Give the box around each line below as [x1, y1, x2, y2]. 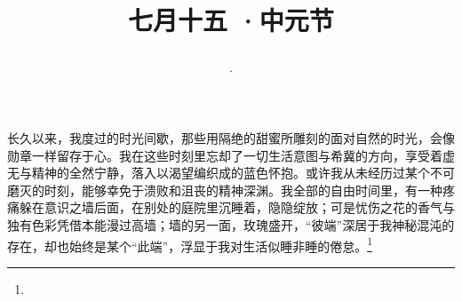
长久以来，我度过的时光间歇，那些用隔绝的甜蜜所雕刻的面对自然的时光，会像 [7, 128, 455, 147]
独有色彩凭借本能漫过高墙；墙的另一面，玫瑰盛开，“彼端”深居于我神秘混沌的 [7, 215, 455, 234]
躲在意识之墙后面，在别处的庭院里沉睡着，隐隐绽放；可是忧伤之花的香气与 [19, 198, 455, 217]
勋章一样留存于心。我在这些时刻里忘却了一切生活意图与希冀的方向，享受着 [7, 146, 442, 164]
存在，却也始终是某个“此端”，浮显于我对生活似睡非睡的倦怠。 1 [7, 234, 373, 255]
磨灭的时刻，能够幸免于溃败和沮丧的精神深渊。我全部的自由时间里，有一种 [7, 180, 442, 199]
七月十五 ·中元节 [128, 2, 334, 38]
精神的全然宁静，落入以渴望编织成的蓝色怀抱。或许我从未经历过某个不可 [31, 163, 455, 182]
